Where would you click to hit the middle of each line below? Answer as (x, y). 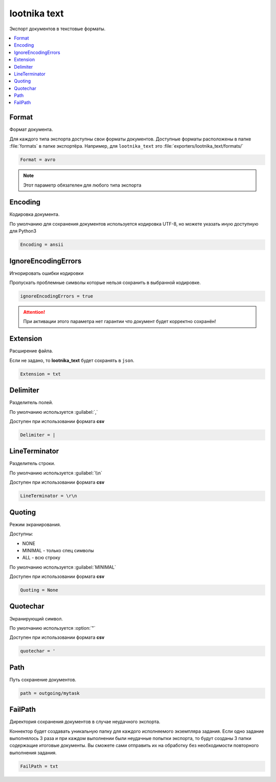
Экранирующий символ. (36, 618)
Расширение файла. (31, 351)
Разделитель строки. (32, 464)
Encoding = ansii (42, 245)
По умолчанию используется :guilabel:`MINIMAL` (63, 567)
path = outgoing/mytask (50, 693)
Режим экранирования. (35, 524)
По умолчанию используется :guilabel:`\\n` (56, 473)
